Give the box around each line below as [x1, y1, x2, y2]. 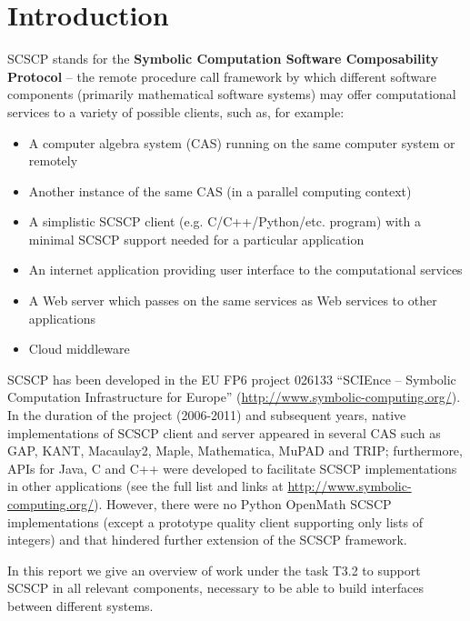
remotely [28, 151, 78, 170]
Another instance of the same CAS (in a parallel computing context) [28, 181, 412, 200]
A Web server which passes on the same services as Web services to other [28, 291, 437, 310]
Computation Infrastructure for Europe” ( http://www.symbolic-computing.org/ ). [7, 387, 461, 406]
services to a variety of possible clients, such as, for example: [7, 102, 345, 121]
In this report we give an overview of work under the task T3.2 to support [7, 560, 421, 579]
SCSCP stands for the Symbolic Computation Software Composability [7, 49, 439, 68]
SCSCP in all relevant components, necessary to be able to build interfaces [7, 578, 424, 597]
